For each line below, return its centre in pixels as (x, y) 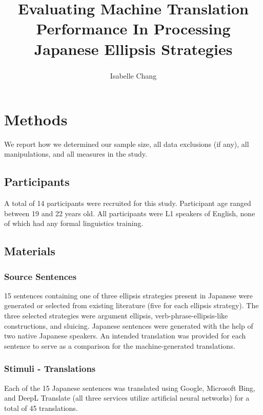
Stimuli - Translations (50, 369)
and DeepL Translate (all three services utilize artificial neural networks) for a (127, 398)
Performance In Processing (133, 29)
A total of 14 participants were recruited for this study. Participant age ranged (128, 203)
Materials (30, 251)
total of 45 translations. (41, 408)
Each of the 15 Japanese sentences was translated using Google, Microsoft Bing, (130, 388)
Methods (36, 119)
